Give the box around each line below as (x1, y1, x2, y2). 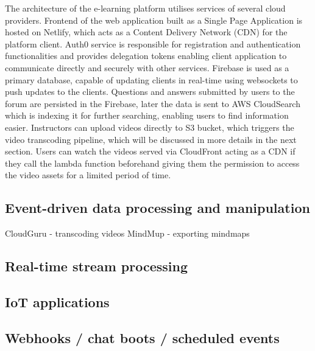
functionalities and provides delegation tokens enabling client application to (5, 49, 287, 62)
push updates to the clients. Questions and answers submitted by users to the (5, 85, 295, 98)
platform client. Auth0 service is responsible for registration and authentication (5, 37, 301, 50)
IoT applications (5, 292, 110, 311)
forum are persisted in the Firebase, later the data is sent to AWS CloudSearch (5, 97, 300, 109)
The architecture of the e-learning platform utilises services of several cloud (5, 2, 286, 14)
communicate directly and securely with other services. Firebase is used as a (5, 61, 289, 74)
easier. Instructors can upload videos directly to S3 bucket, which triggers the (5, 120, 294, 133)
